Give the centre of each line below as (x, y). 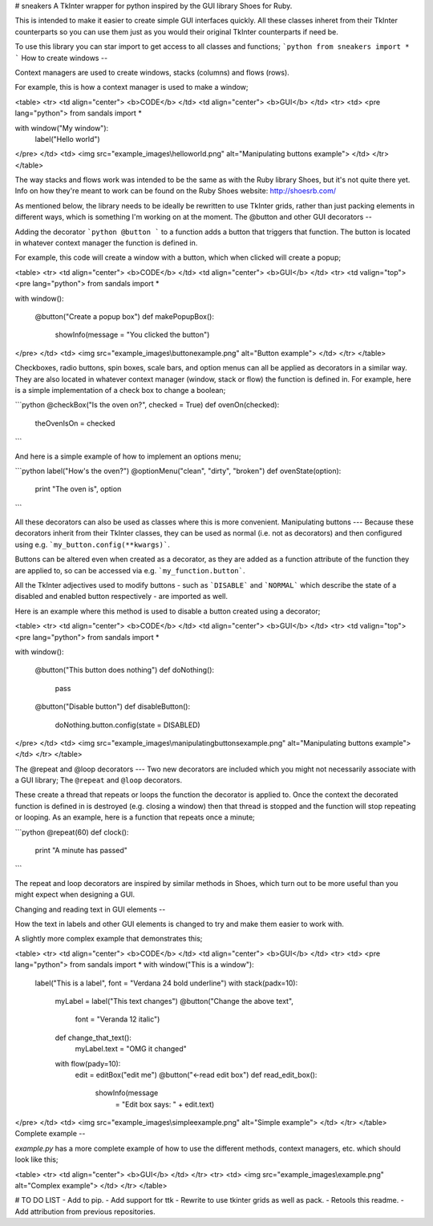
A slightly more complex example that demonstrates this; (109, 939)
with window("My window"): (62, 127)
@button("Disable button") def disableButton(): (113, 706)
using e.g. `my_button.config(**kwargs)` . (92, 544)
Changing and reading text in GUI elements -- (90, 909)
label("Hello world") (67, 139)
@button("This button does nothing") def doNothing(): (125, 670)
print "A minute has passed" (81, 851)
